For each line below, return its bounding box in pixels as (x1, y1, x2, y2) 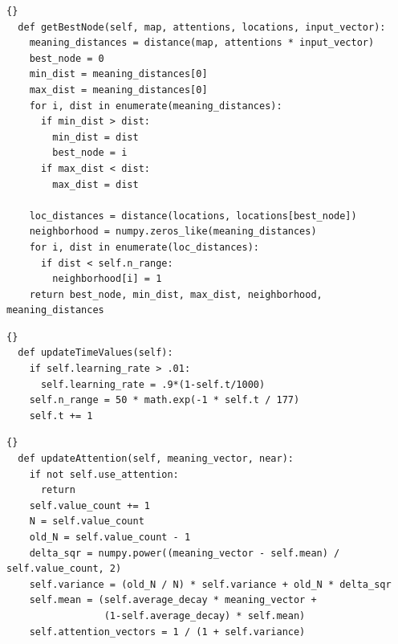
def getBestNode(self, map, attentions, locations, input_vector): (18, 21, 386, 33)
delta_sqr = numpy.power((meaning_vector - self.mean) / (29, 547, 340, 559)
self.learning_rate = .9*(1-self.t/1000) (40, 378, 266, 390)
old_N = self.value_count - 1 (29, 532, 191, 543)
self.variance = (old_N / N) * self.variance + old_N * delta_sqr (29, 578, 392, 590)
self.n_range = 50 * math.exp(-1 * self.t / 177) (29, 394, 300, 406)
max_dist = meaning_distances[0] (29, 84, 208, 96)
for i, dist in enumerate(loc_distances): (29, 241, 259, 253)
